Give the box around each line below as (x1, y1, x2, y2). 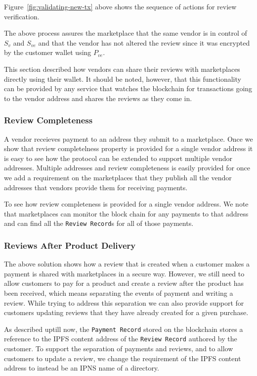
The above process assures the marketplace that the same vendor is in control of (4, 28, 247, 38)
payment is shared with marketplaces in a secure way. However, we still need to (4, 268, 245, 278)
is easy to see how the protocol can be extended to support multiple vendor (4, 153, 233, 163)
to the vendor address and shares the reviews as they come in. (4, 93, 192, 103)
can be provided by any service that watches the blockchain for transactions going (4, 83, 253, 94)
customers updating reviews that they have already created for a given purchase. (4, 307, 249, 318)
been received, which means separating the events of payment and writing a (4, 287, 233, 298)
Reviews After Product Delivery (4, 239, 136, 251)
